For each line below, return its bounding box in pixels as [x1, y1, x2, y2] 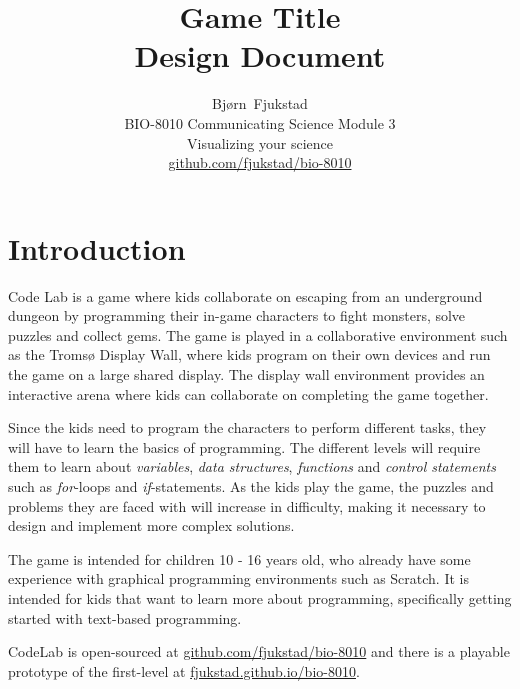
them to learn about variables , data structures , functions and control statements [8, 456, 496, 477]
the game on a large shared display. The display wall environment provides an [8, 364, 485, 384]
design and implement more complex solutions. [8, 515, 295, 536]
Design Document [134, 35, 386, 76]
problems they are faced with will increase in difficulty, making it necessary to [8, 495, 486, 516]
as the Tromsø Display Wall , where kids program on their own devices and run [8, 344, 491, 365]
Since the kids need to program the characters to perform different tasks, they [8, 417, 487, 438]
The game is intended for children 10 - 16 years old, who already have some [8, 548, 471, 569]
